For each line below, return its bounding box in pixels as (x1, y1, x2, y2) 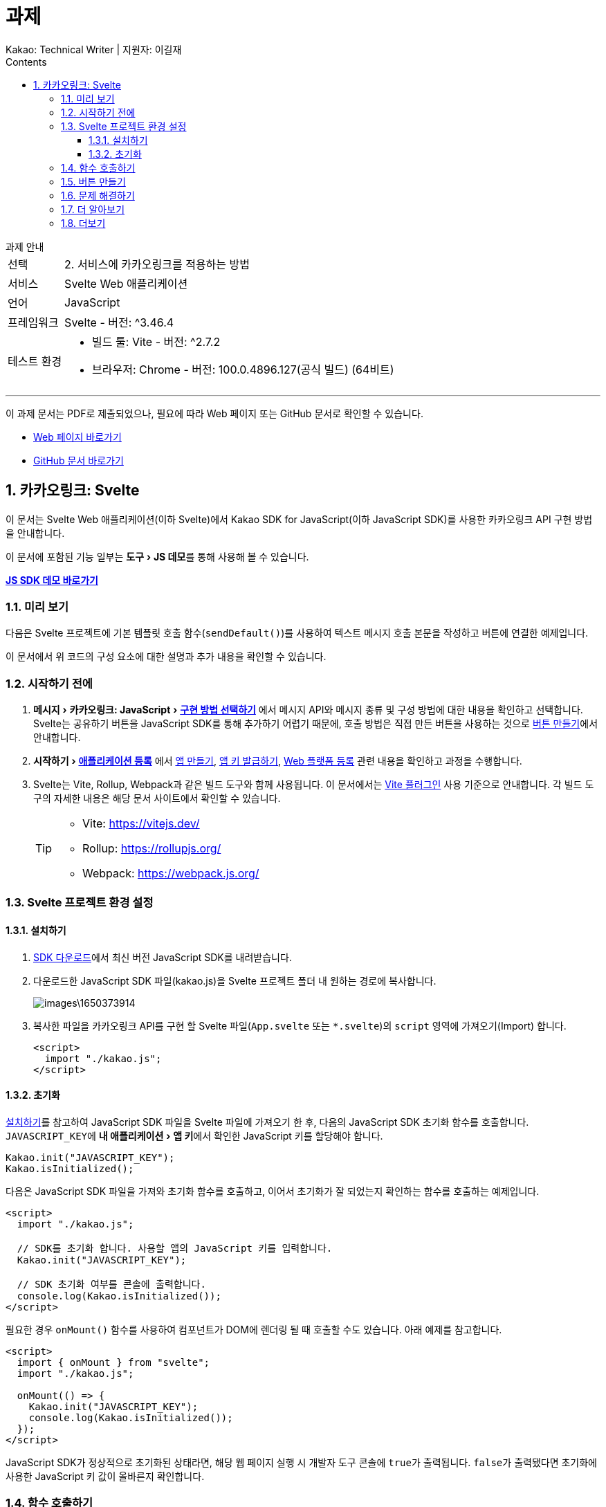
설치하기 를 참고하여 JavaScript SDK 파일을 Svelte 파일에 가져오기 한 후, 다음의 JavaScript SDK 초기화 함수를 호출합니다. (6, 1115, 529, 1128)
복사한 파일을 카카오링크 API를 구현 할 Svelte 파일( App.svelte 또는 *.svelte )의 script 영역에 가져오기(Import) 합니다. (33, 1019, 567, 1032)
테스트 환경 (8, 354, 62, 368)
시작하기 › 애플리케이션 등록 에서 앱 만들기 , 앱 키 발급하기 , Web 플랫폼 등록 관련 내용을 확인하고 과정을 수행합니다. (33, 755, 522, 767)
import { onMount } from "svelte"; (17, 1356, 210, 1368)
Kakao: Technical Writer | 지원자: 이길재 (6, 43, 182, 55)
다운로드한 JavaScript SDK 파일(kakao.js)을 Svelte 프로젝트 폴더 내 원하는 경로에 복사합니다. (33, 974, 437, 987)
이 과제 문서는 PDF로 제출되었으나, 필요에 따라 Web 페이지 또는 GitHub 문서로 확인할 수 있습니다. (6, 407, 423, 419)
